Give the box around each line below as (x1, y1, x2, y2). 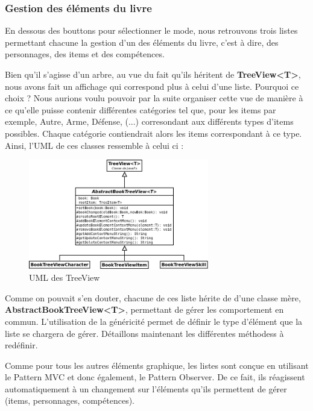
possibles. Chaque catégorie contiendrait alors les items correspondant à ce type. (5, 127, 302, 139)
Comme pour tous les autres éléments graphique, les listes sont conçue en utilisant (5, 359, 309, 371)
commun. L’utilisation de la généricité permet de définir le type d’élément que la (5, 315, 303, 327)
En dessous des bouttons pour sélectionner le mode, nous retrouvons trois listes (5, 24, 298, 37)
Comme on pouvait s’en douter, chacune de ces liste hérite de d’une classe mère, (5, 291, 301, 304)
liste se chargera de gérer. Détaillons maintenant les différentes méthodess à (5, 327, 284, 339)
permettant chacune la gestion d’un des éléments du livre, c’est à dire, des (5, 36, 279, 48)
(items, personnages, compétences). (5, 394, 134, 407)
